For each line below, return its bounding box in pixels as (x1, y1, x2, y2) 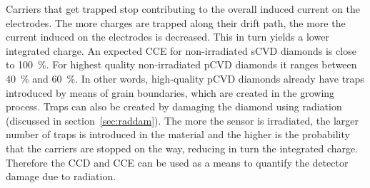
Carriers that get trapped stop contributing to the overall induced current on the (6, 1, 360, 16)
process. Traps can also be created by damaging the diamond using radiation (6, 99, 342, 114)
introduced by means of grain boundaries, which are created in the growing (6, 85, 335, 100)
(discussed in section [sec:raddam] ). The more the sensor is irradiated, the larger (6, 113, 359, 127)
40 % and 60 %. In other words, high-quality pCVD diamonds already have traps (6, 70, 364, 85)
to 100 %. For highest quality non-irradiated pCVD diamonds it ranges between (6, 57, 357, 72)
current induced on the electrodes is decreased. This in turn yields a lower (6, 29, 329, 44)
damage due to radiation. (6, 169, 116, 184)
